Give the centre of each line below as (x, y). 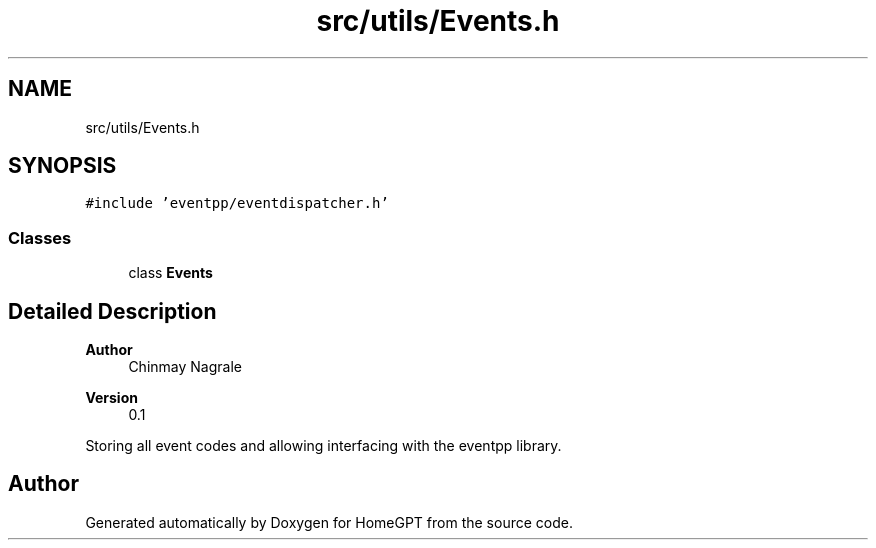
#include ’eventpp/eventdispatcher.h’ (237, 203)
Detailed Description (112, 311)
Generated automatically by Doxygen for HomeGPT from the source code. (329, 522)
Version (111, 398)
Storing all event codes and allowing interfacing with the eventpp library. (323, 446)
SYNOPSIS (62, 166)
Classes (40, 237)
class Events (170, 273)
